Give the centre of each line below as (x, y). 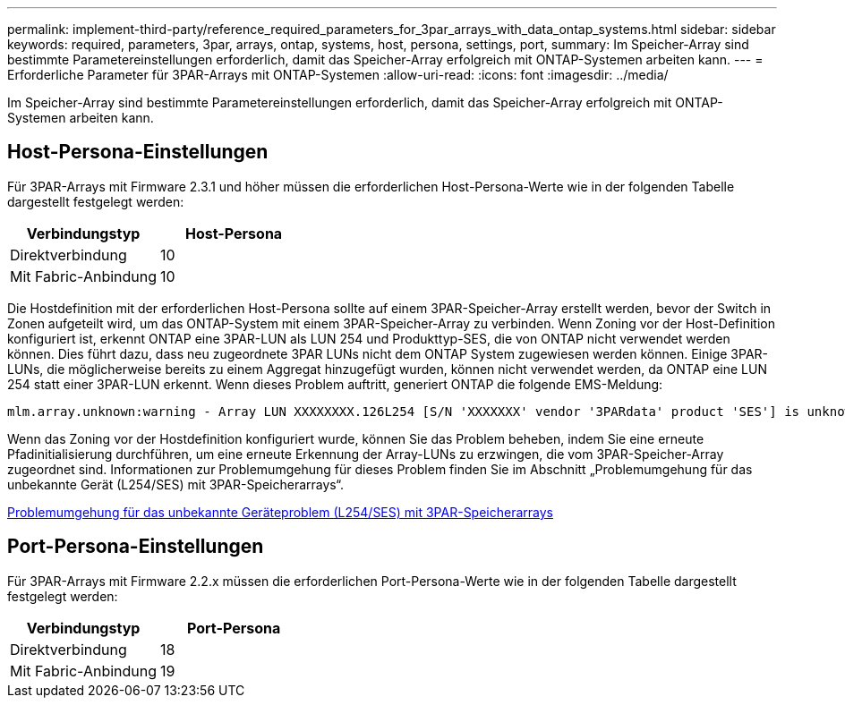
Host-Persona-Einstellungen (138, 152)
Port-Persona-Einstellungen (136, 547)
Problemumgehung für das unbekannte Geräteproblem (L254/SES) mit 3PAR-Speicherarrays (280, 512)
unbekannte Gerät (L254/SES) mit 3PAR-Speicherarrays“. (176, 484)
